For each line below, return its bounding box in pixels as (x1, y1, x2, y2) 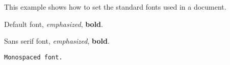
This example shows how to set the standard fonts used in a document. (4, 2, 226, 12)
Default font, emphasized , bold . (4, 18, 103, 29)
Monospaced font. (4, 53, 63, 61)
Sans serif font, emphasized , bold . (4, 36, 110, 46)
